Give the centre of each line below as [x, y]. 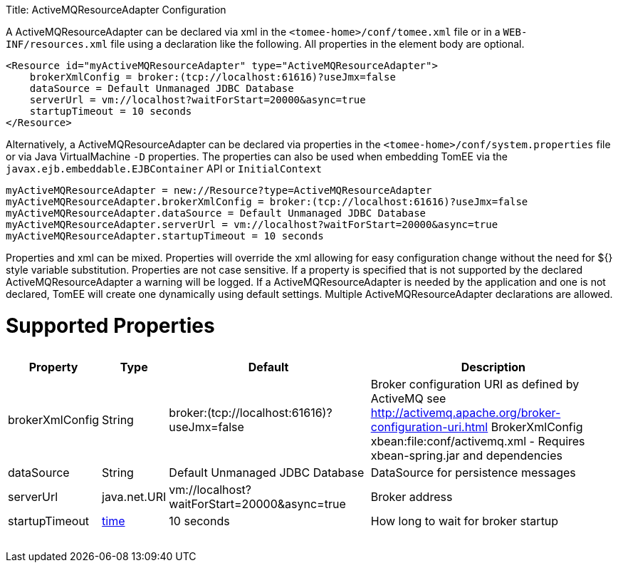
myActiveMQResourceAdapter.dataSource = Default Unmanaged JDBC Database [216, 213]
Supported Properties [110, 325]
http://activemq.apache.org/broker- [466, 412]
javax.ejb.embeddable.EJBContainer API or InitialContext [164, 169]
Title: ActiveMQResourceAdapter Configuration [116, 10]
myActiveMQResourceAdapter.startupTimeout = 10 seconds [165, 236]
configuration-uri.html [429, 427]
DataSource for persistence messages [473, 472]
